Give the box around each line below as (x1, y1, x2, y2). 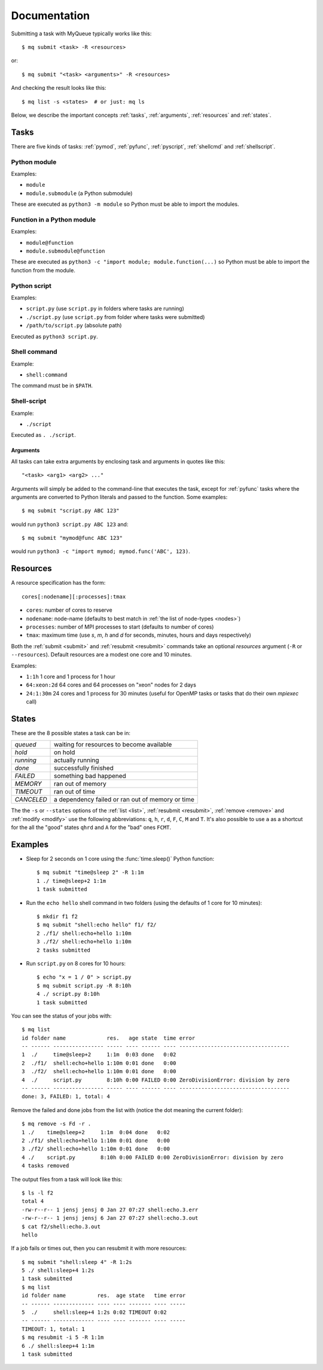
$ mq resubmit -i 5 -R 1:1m (22, 1334, 104, 1341)
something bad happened (54, 772, 127, 780)
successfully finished (54, 764, 114, 772)
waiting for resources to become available (54, 740, 172, 749)
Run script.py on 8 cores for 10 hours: (26, 959, 126, 967)
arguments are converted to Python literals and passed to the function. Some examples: (11, 493, 228, 500)
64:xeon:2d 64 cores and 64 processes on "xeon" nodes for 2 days (26, 681, 197, 688)
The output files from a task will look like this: (11, 1175, 123, 1183)
